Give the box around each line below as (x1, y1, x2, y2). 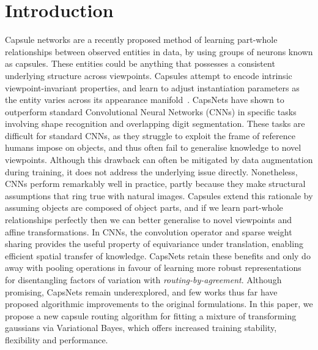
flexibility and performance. (5, 333, 108, 346)
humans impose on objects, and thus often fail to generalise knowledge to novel (5, 141, 301, 154)
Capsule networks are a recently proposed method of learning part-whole (5, 33, 278, 46)
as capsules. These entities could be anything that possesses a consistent (5, 57, 275, 70)
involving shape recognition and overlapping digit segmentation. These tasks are (5, 117, 305, 130)
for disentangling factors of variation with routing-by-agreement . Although (5, 273, 282, 286)
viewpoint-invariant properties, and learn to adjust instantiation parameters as (5, 81, 300, 94)
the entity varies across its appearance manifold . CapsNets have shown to (5, 93, 284, 106)
